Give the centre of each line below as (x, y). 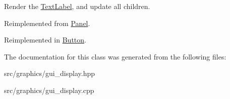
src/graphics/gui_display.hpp (50, 73)
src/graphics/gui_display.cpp (49, 90)
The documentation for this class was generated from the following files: (115, 56)
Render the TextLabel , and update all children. (77, 6)
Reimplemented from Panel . (47, 23)
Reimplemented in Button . (45, 40)
